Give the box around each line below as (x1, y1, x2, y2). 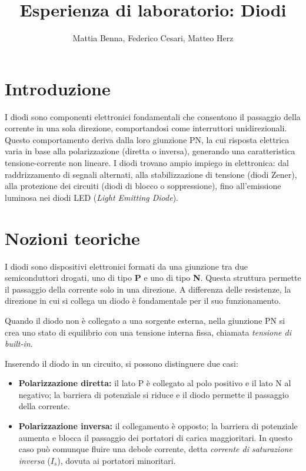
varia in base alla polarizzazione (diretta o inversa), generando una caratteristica (5, 145, 295, 157)
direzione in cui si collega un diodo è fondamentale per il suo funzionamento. (5, 294, 281, 307)
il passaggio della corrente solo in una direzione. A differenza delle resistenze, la (5, 283, 291, 295)
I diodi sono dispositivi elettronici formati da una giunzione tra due (5, 260, 248, 272)
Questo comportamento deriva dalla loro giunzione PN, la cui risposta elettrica (5, 133, 290, 145)
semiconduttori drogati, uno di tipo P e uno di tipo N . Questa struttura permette (5, 271, 301, 284)
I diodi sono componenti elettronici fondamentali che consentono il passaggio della (5, 110, 301, 122)
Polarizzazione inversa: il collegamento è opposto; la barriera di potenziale (18, 420, 298, 432)
